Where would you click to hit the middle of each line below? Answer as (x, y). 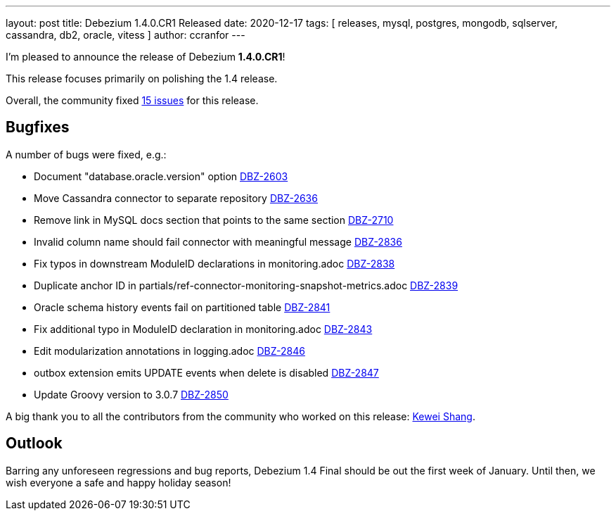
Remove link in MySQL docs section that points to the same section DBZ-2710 (214, 220)
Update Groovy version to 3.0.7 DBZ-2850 (131, 394)
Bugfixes (38, 127)
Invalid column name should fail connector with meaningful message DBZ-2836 (218, 241)
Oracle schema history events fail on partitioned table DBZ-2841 (182, 307)
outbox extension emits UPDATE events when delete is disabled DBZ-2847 (206, 372)
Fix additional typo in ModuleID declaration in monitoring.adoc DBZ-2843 (203, 329)
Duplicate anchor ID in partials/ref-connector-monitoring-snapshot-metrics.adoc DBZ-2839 (246, 285)
